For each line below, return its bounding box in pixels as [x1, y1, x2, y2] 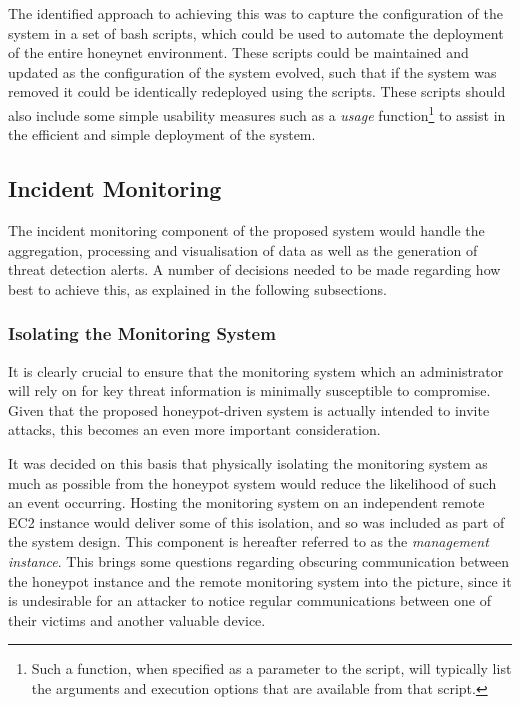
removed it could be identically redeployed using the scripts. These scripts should [8, 81, 506, 102]
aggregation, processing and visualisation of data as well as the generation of [8, 239, 478, 260]
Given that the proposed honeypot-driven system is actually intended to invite [8, 399, 490, 420]
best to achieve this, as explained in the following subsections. [8, 278, 387, 299]
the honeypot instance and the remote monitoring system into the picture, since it [8, 570, 512, 591]
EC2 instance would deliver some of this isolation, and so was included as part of [8, 511, 505, 532]
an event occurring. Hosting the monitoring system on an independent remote [8, 492, 485, 513]
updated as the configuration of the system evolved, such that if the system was [8, 61, 497, 82]
